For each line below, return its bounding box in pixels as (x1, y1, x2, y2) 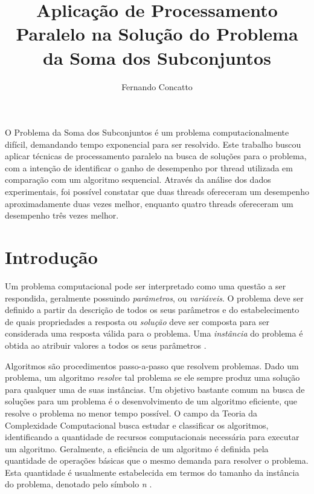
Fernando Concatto (121, 80, 193, 93)
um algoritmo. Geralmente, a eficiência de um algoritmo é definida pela (5, 442, 269, 455)
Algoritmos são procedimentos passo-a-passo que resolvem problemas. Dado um (5, 359, 299, 372)
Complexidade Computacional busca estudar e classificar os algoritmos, (5, 418, 269, 431)
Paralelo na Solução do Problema (16, 21, 298, 46)
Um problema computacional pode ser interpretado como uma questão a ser (5, 279, 286, 292)
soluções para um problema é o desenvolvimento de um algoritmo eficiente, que (5, 395, 298, 407)
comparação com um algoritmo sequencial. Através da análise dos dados (5, 173, 271, 186)
